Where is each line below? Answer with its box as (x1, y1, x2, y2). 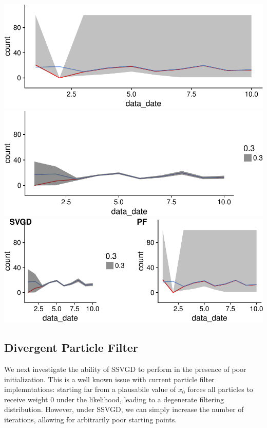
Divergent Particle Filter (4, 340, 138, 355)
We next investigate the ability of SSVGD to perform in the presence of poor (4, 363, 246, 374)
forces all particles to (187, 384, 253, 395)
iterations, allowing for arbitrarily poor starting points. (4, 414, 177, 424)
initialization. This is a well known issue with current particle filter (4, 373, 215, 384)
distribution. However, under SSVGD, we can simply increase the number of (4, 404, 244, 415)
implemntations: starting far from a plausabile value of (4, 384, 176, 395)
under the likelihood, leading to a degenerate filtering (56, 394, 224, 404)
